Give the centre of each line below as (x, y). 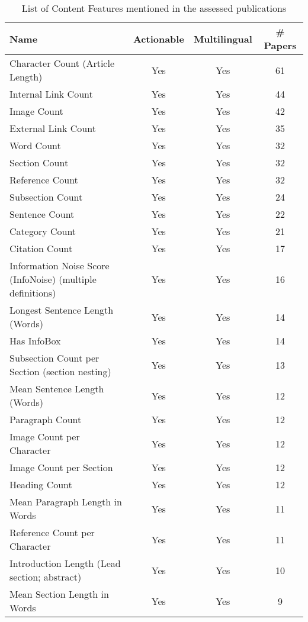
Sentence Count (42, 214)
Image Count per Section (61, 467)
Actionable (158, 38)
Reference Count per (52, 532)
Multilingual (223, 38)
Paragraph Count (46, 419)
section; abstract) (46, 577)
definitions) (33, 293)
